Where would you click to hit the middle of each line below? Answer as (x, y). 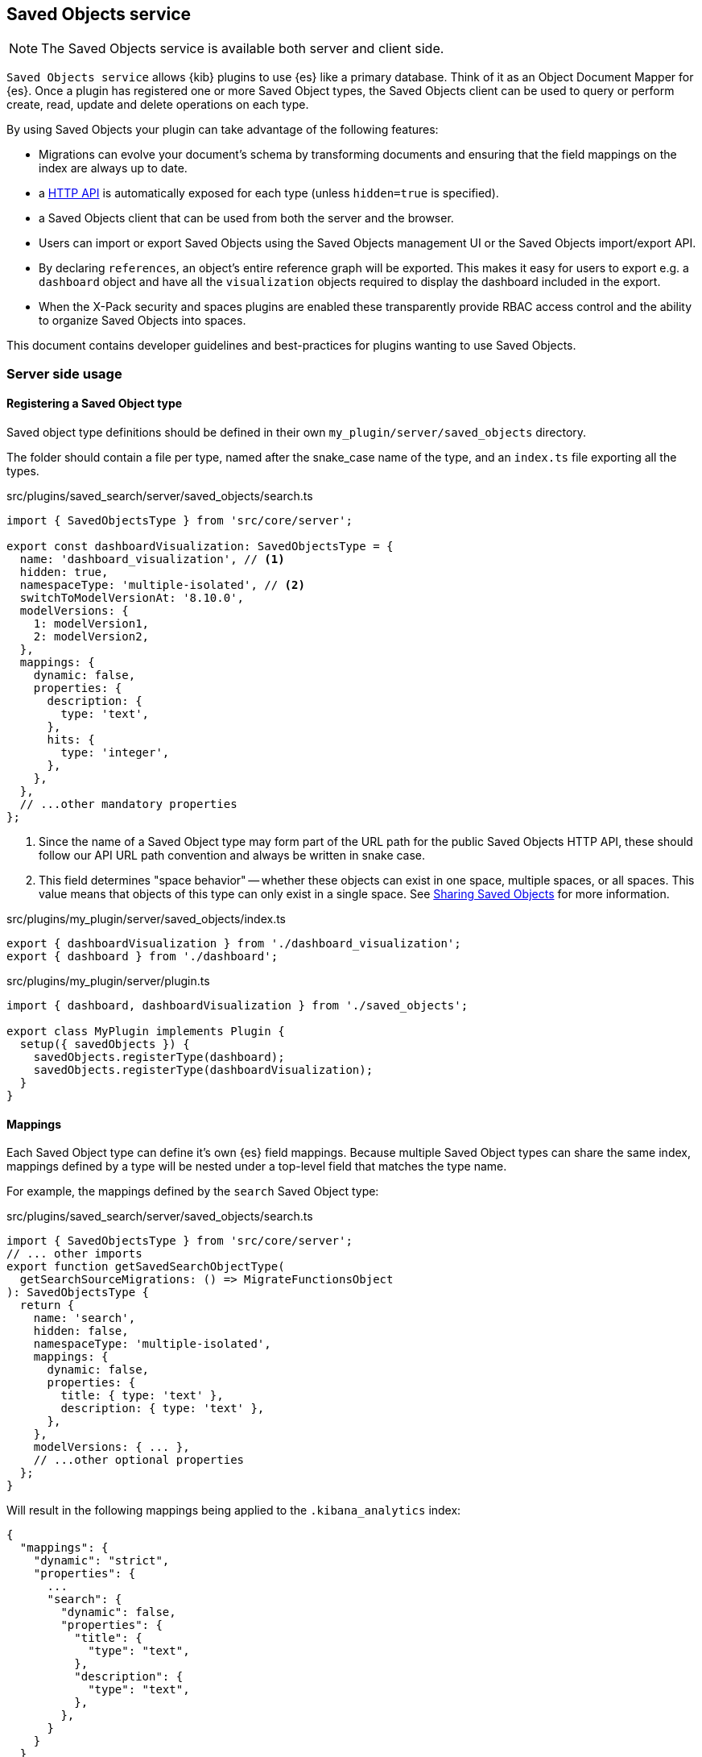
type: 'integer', (115, 753)
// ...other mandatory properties (128, 804)
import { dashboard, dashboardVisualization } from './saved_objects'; (237, 1006)
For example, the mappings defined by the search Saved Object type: (193, 1191)
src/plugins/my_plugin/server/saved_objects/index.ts (146, 919)
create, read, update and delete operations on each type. (158, 105)
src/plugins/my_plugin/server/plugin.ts (108, 981)
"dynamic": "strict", (101, 1561)
